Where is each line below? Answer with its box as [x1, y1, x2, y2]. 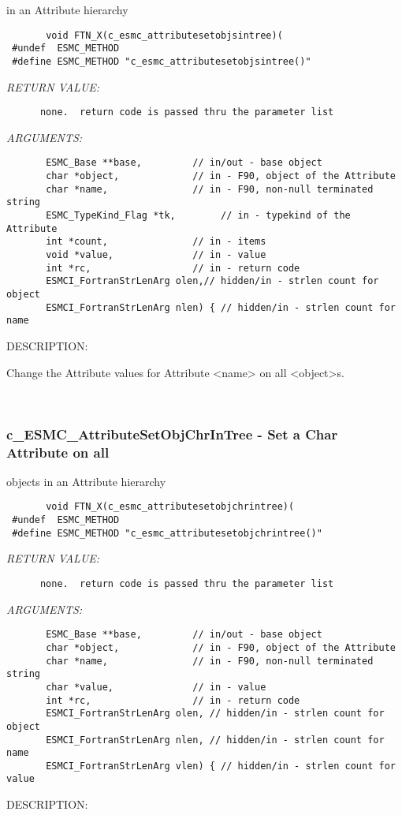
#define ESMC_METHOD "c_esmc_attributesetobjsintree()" [12, 55, 311, 67]
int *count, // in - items [46, 236, 266, 248]
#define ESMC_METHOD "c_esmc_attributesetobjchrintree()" [12, 527, 322, 539]
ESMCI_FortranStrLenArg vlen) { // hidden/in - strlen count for [46, 760, 396, 772]
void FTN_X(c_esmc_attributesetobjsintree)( [46, 29, 283, 41]
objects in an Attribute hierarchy [6, 473, 166, 489]
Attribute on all [6, 442, 110, 462]
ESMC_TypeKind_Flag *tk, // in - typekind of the [46, 210, 351, 222]
